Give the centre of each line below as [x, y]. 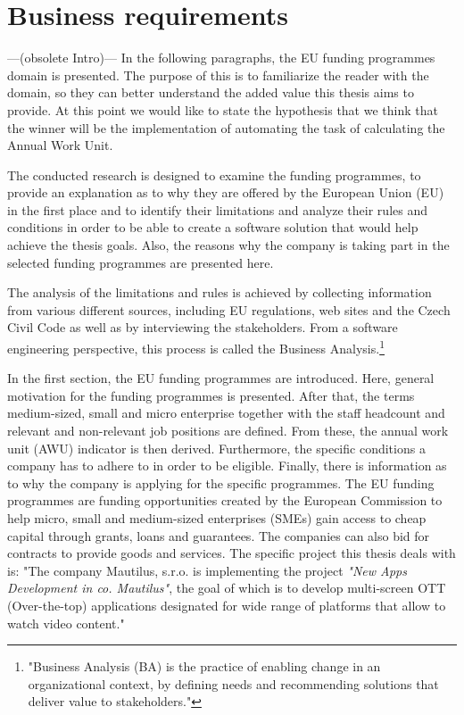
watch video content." [66, 623]
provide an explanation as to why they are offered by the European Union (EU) [226, 192]
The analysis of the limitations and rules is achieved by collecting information [220, 292]
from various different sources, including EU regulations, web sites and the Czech [229, 309]
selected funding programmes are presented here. [141, 262]
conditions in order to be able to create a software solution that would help [213, 227]
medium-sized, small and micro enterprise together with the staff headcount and [226, 413]
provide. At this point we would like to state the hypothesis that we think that [223, 109]
